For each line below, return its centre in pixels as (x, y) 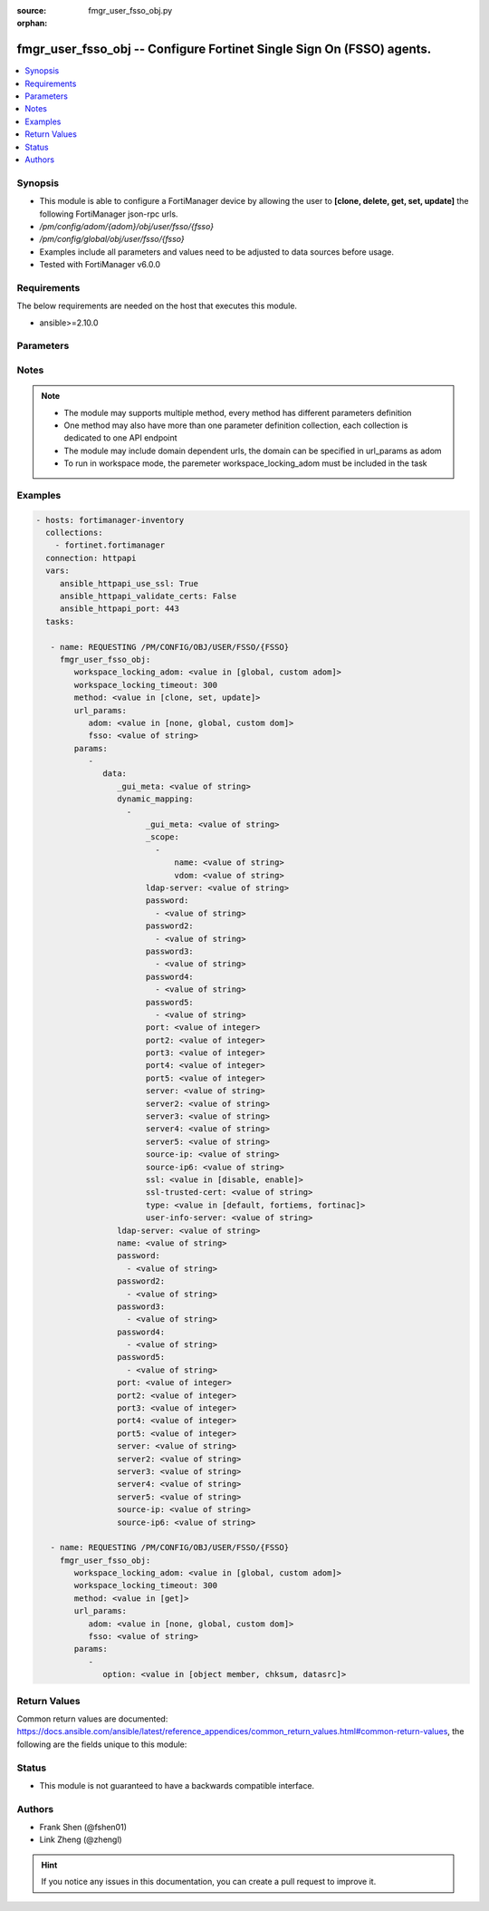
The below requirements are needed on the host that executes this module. (157, 306)
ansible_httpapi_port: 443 (120, 609)
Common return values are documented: (92, 1719)
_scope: (163, 837)
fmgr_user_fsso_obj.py (130, 10)
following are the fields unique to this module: (102, 1744)
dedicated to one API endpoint (120, 438)
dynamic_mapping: (155, 799)
